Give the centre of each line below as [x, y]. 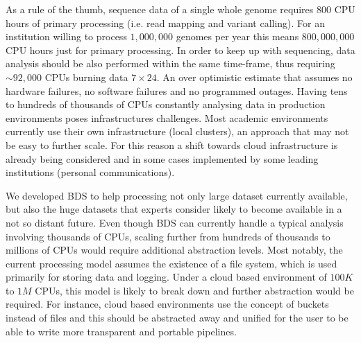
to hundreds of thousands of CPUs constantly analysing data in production [166, 104]
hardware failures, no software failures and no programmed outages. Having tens [177, 90]
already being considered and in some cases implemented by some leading [162, 158]
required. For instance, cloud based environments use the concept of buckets [167, 304]
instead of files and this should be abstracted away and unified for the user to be [177, 318]
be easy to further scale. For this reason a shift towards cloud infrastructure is [172, 144]
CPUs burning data [86, 77]
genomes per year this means [237, 36]
